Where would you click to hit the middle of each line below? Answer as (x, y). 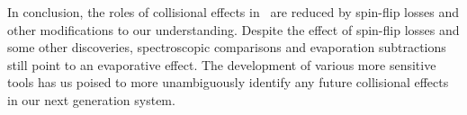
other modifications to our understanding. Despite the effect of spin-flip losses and (233, 29)
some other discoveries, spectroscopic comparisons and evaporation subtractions (227, 47)
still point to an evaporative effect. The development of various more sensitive (222, 64)
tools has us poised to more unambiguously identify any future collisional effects (228, 82)
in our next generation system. (91, 99)
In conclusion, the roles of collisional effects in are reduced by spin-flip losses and (233, 12)
